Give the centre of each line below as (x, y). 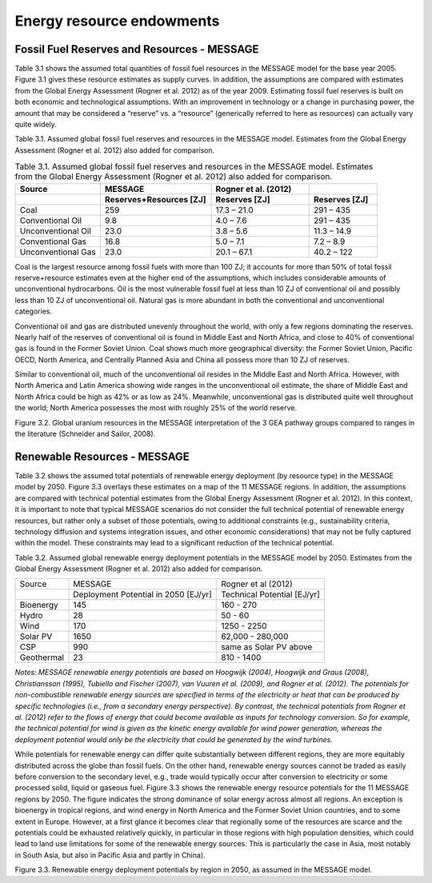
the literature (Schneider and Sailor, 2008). (85, 434)
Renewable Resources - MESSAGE (102, 456)
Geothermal (42, 657)
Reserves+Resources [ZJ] (156, 199)
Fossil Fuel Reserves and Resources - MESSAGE (137, 49)
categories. (33, 311)
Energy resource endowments (117, 21)
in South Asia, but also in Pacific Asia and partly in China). (110, 855)
